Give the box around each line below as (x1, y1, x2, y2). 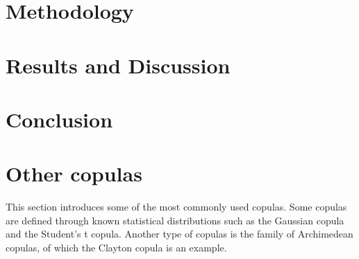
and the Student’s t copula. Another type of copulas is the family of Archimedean (6, 226, 353, 241)
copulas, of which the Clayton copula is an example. (6, 240, 227, 255)
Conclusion (6, 105, 113, 133)
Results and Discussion (6, 51, 231, 79)
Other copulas (6, 159, 142, 188)
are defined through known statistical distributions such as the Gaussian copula (6, 213, 344, 227)
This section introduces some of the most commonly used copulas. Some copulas (6, 199, 347, 214)
